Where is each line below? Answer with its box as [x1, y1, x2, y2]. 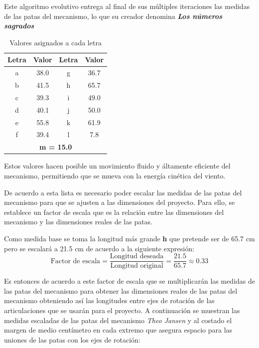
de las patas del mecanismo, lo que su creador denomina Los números [4, 10, 222, 21]
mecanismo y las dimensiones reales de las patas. [4, 216, 153, 227]
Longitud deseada [110, 253, 164, 260]
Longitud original [110, 262, 163, 270]
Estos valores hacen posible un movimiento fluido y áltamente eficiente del [4, 161, 231, 171]
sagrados [4, 20, 34, 31]
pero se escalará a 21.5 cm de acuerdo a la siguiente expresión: [4, 243, 194, 253]
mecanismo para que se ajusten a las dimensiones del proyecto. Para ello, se [4, 197, 235, 207]
